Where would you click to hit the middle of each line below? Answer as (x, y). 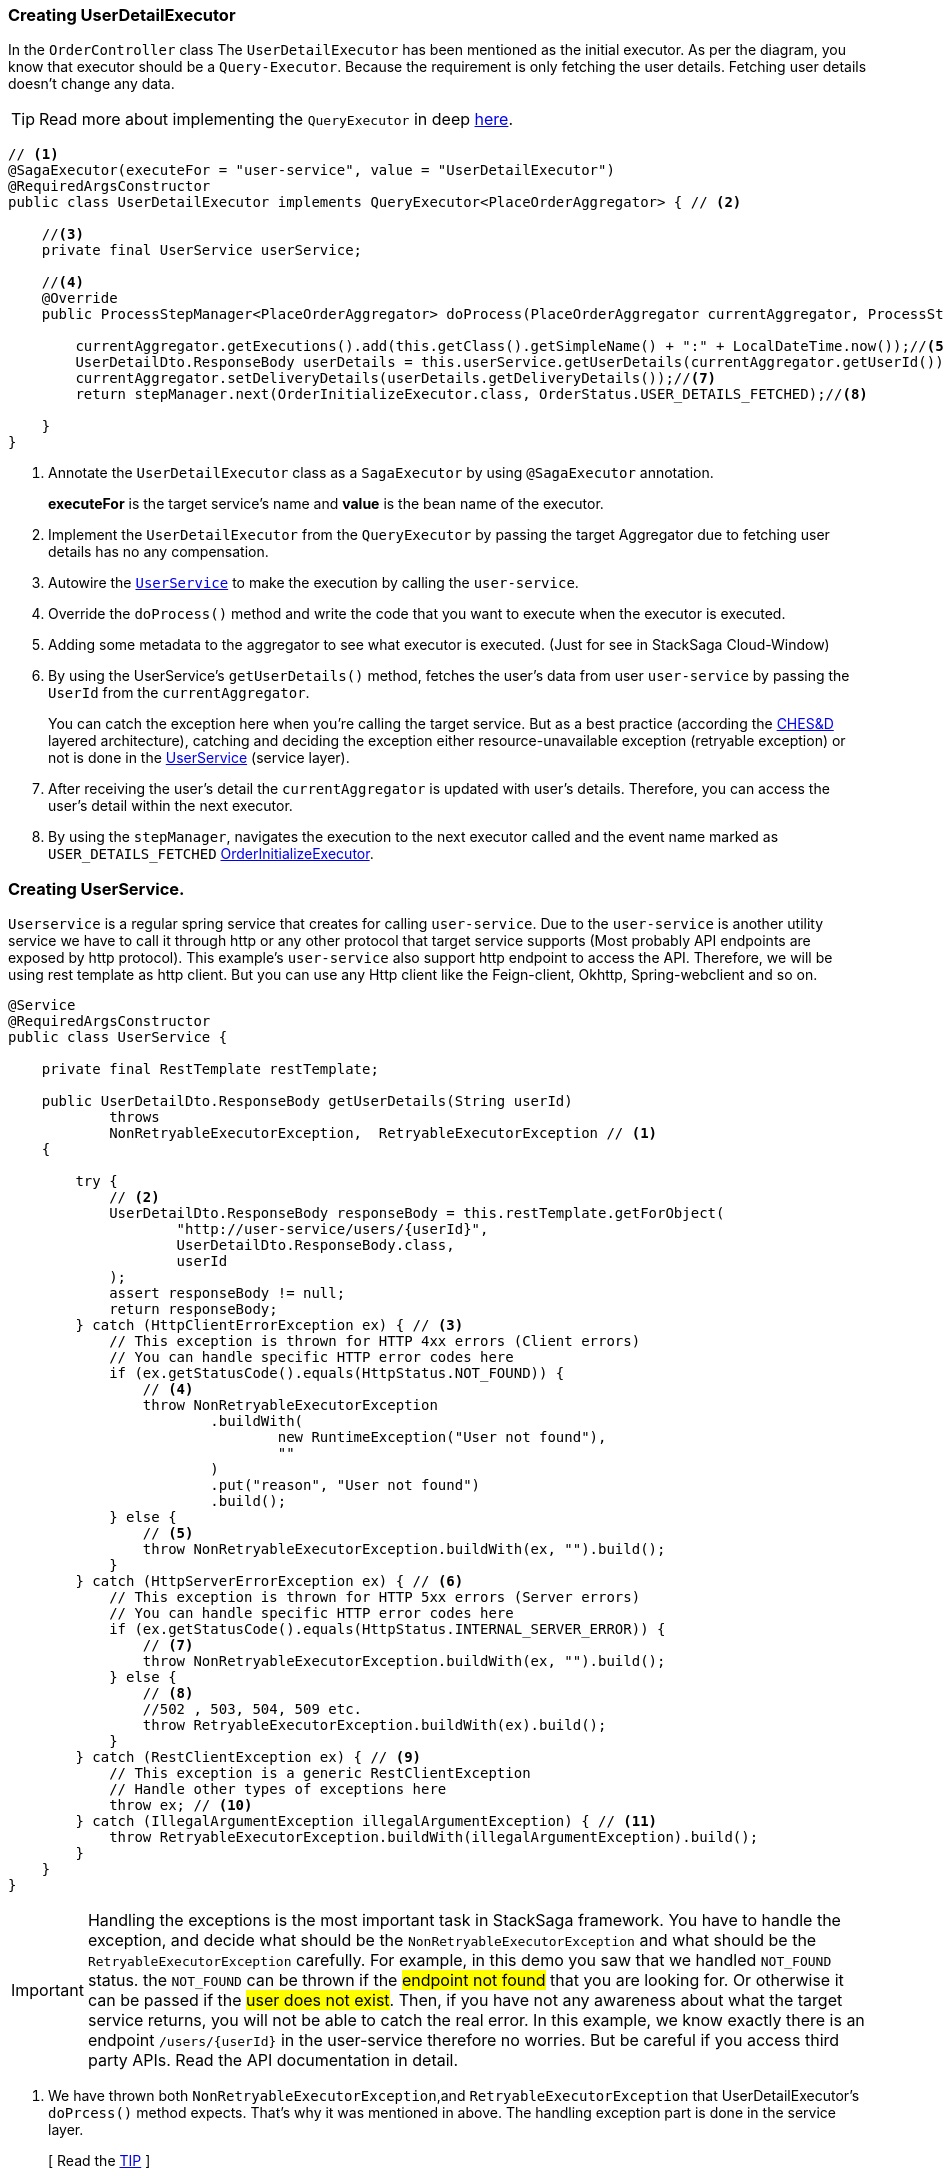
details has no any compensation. (158, 552)
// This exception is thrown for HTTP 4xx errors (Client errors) (375, 1341)
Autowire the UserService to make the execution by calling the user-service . (313, 583)
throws (134, 1117)
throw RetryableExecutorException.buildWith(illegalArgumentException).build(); (434, 1837)
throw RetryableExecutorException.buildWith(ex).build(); (374, 1725)
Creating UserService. (96, 888)
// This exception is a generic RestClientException (320, 1773)
